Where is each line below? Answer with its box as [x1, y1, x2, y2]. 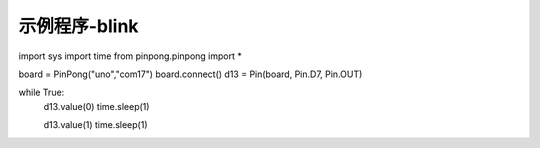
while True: [18, 86, 65, 99]
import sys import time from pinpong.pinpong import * [18, 50, 242, 62]
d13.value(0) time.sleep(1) [43, 100, 150, 112]
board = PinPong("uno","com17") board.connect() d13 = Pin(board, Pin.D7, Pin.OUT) [18, 68, 363, 80]
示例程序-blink [18, 15, 139, 37]
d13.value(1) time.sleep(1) [43, 119, 148, 131]
